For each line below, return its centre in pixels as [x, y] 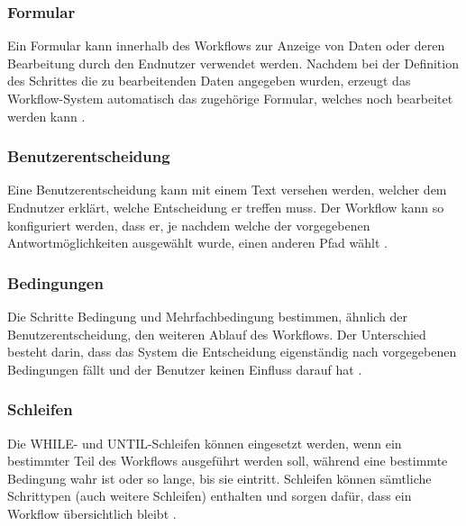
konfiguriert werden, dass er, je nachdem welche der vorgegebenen [189, 225]
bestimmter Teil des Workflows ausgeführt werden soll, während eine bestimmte [228, 461]
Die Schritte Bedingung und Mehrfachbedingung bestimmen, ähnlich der [207, 316]
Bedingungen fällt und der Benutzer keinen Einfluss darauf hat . [185, 369]
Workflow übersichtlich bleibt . [92, 513]
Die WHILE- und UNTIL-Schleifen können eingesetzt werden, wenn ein [205, 443]
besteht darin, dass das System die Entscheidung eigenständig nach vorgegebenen [232, 352]
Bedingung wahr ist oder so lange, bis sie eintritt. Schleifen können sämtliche [219, 478]
